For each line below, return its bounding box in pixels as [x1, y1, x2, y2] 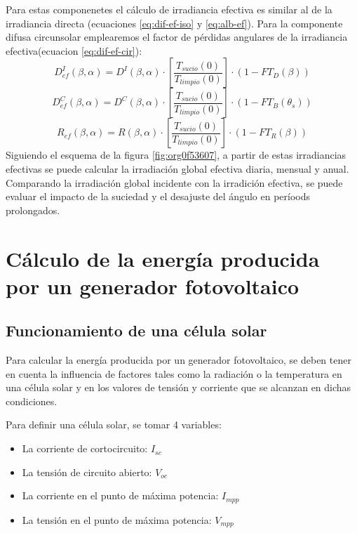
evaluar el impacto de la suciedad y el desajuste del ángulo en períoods [6, 189, 310, 204]
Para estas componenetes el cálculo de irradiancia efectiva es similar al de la [6, 2, 332, 16]
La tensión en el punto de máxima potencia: [22, 512, 212, 527]
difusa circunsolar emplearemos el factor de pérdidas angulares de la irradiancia [6, 29, 348, 44]
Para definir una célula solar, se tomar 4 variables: [6, 417, 222, 432]
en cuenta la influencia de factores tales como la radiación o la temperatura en [6, 366, 342, 381]
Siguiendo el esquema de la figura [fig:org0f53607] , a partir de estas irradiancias [6, 147, 346, 162]
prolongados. [6, 202, 60, 217]
